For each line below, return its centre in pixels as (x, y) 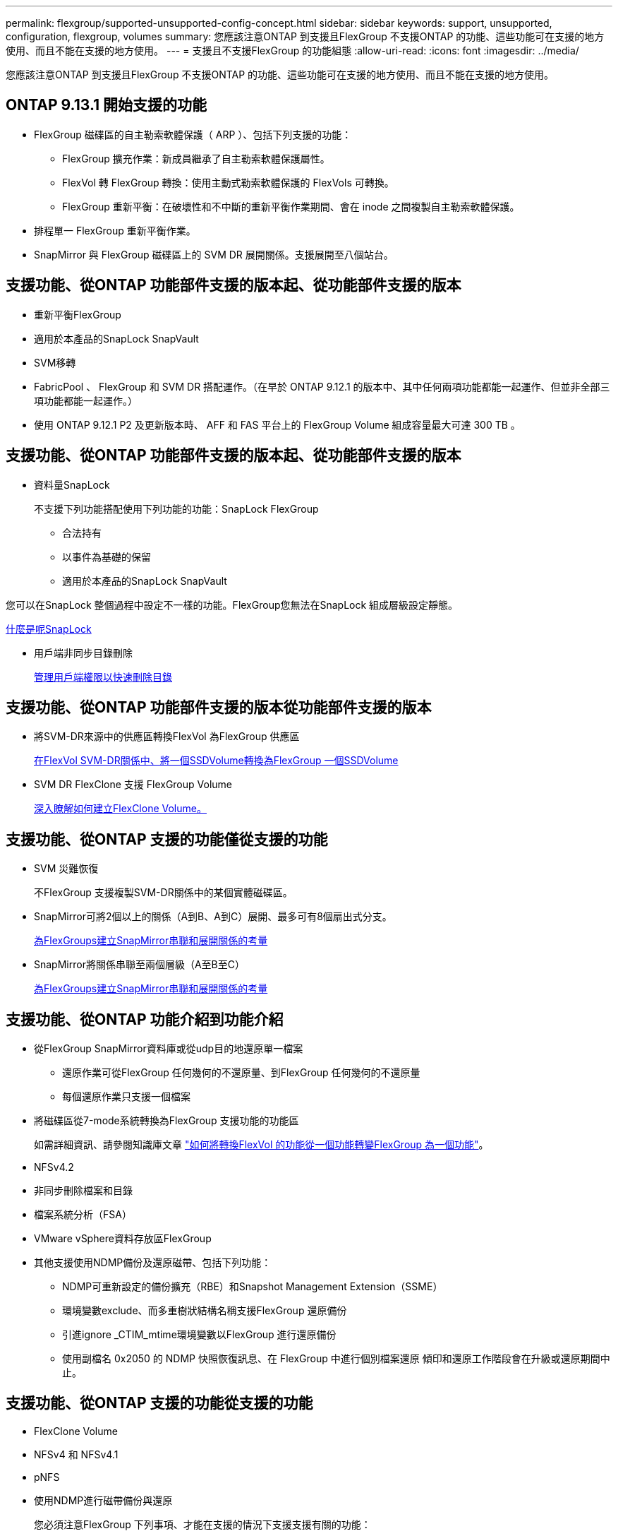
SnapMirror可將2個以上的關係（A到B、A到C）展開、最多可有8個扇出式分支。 (213, 917)
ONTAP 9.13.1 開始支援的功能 (107, 105)
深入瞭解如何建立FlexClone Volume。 (120, 809)
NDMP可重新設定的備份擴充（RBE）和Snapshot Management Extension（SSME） (253, 1287)
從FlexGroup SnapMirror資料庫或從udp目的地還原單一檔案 (169, 1049)
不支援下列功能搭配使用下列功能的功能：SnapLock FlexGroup (176, 508)
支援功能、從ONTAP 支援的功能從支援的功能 (159, 1403)
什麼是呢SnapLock (49, 629)
